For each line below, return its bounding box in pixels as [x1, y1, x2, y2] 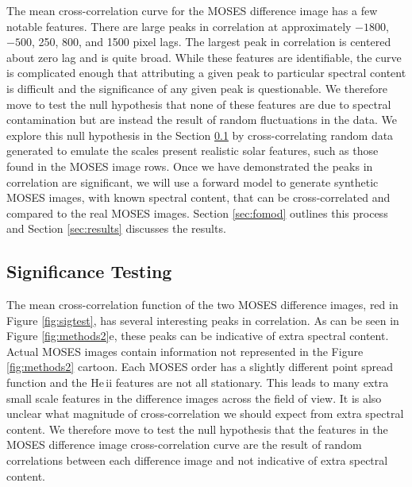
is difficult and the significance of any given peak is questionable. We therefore [6, 79, 387, 96]
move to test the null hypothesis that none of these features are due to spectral [6, 95, 391, 112]
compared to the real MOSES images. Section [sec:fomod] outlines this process [6, 204, 388, 221]
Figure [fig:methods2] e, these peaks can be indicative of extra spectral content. [6, 327, 389, 344]
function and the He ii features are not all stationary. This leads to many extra [6, 374, 389, 391]
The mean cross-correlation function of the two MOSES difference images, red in [6, 296, 399, 313]
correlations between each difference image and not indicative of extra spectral [6, 452, 388, 469]
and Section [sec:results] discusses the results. [6, 220, 226, 237]
